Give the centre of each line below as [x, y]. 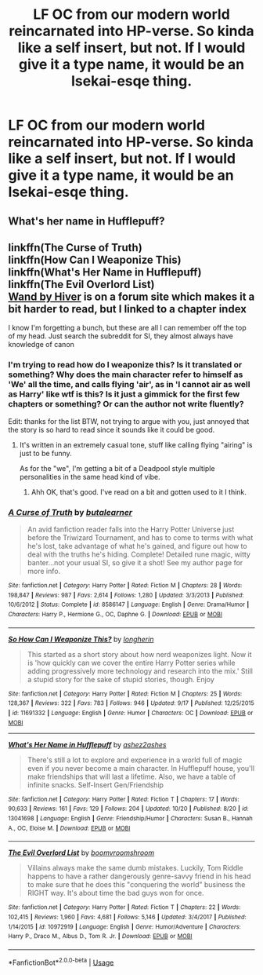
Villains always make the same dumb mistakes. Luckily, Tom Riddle [135, 868]
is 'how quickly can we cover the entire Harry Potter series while [131, 663]
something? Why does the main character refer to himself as [126, 374]
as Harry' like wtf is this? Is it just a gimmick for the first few [124, 394]
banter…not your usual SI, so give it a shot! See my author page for [135, 562]
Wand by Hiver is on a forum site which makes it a [131, 296]
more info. [44, 571]
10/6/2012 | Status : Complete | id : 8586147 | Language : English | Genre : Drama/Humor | [129, 605]
